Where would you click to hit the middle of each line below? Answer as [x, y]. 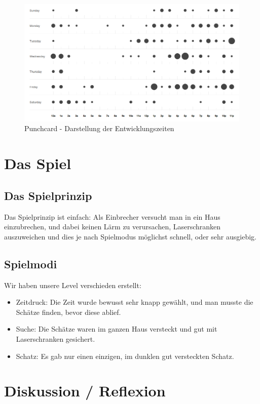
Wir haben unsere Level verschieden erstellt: [73, 285]
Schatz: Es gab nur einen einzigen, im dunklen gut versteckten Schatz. [125, 356]
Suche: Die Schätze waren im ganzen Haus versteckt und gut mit [117, 329]
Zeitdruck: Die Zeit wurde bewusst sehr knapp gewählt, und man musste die [135, 302]
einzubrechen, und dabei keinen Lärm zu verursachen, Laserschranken [113, 227]
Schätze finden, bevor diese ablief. [68, 312]
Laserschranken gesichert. [55, 338]
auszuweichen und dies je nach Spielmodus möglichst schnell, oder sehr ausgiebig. [130, 236]
